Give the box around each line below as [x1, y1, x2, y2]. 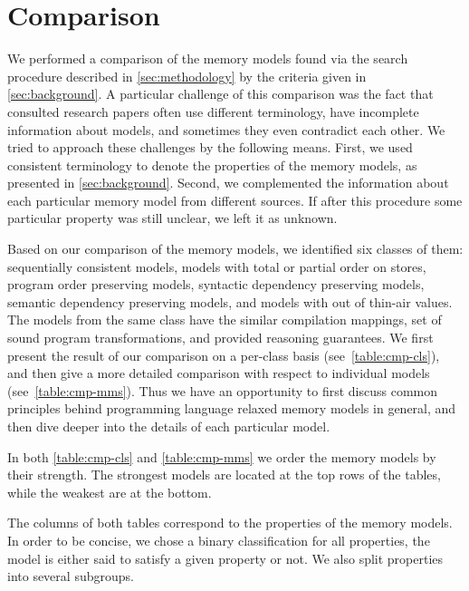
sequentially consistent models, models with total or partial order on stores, [7, 257, 426, 276]
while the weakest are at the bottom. [7, 482, 212, 501]
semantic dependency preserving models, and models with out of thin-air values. [7, 292, 453, 311]
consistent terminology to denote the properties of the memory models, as [7, 155, 417, 174]
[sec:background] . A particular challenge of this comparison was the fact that [7, 84, 434, 103]
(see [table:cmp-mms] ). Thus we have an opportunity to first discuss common [7, 381, 438, 400]
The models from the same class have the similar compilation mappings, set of [7, 310, 442, 329]
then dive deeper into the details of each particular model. [7, 417, 330, 435]
